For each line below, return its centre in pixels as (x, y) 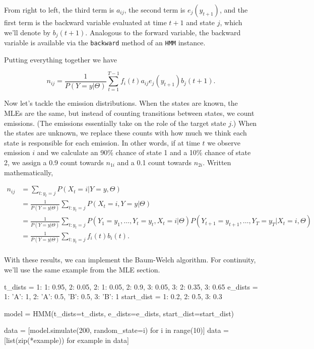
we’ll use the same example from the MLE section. (82, 269)
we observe (224, 142)
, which (231, 22)
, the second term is (155, 10)
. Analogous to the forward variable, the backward (163, 32)
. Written (217, 162)
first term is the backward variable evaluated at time (85, 22)
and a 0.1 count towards (154, 162)
